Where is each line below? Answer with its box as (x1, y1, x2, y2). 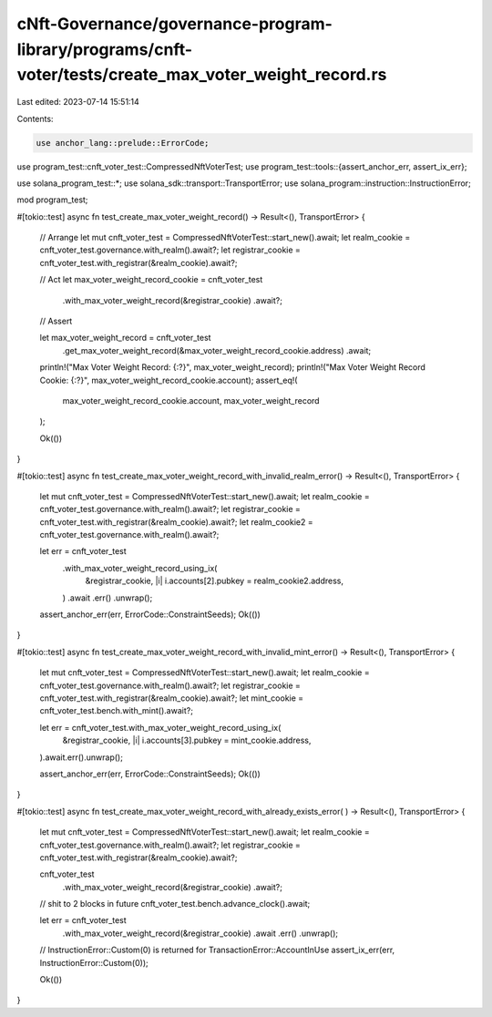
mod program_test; (16, 194, 88, 205)
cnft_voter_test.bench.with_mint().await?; (39, 705, 193, 716)
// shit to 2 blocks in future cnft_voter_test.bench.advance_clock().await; (39, 899, 311, 909)
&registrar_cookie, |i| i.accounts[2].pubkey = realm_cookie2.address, (85, 575, 343, 587)
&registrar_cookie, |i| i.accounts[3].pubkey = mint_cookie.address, (62, 734, 312, 746)
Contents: (16, 113, 54, 124)
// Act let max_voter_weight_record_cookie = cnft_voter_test (39, 274, 263, 285)
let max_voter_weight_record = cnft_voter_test (39, 333, 211, 344)
